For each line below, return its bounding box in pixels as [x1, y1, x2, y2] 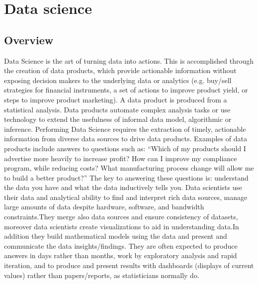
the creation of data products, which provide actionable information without [4, 65, 237, 76]
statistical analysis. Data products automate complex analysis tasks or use [4, 104, 231, 114]
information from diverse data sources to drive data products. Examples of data [4, 133, 247, 144]
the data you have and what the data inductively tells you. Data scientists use [4, 182, 242, 192]
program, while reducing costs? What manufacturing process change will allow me [4, 163, 254, 173]
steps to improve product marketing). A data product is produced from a [4, 94, 227, 104]
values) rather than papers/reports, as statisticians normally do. [4, 270, 199, 280]
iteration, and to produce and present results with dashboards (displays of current [4, 260, 254, 271]
